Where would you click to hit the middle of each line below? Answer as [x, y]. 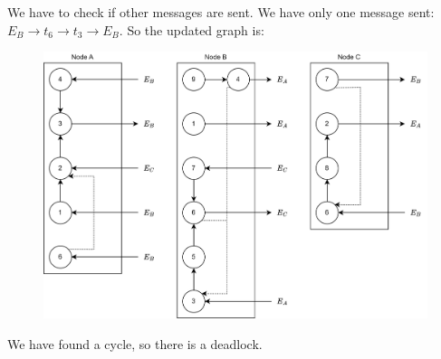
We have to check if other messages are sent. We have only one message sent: [221, 12]
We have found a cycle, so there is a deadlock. [135, 343]
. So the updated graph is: [192, 29]
